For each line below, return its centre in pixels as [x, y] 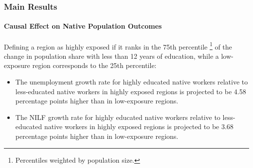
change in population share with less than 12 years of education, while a [111, 56]
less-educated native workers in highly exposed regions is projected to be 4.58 [131, 91]
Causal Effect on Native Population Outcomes [83, 26]
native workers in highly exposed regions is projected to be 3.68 [139, 126]
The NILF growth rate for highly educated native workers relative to [118, 117]
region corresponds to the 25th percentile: [94, 65]
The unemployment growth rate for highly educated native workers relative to [132, 82]
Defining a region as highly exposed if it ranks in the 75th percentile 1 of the [118, 46]
